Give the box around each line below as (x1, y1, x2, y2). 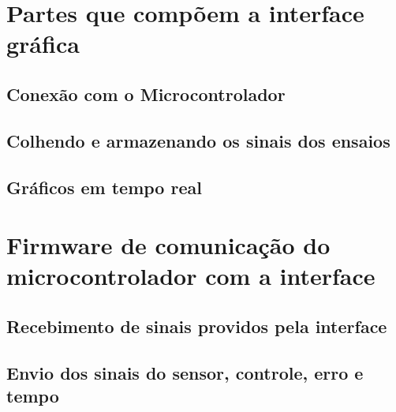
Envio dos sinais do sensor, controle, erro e (6, 360, 364, 384)
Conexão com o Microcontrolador (6, 81, 286, 106)
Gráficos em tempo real (6, 174, 202, 199)
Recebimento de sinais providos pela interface (6, 313, 387, 338)
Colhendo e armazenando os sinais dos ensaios (6, 128, 390, 152)
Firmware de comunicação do (6, 229, 331, 261)
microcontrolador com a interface (6, 260, 375, 292)
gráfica (6, 28, 80, 60)
